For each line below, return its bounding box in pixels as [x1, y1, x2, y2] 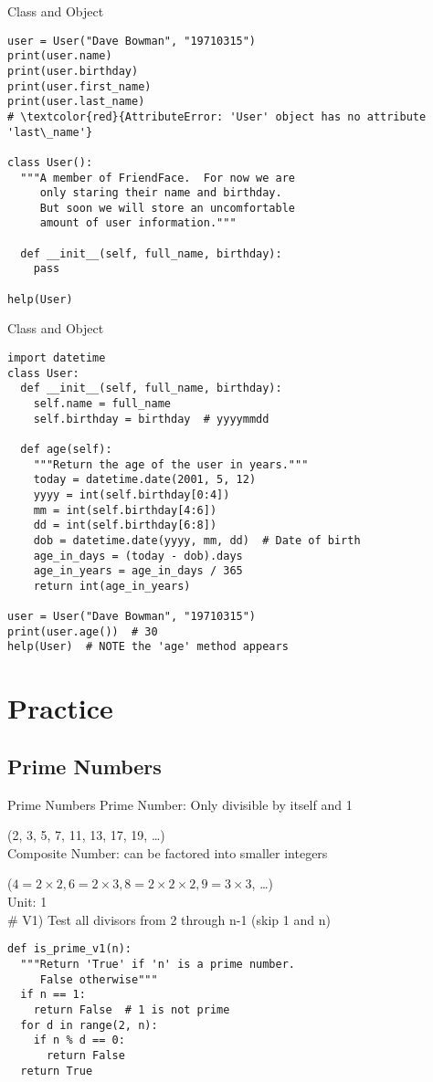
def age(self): [20, 442, 112, 456]
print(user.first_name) [7, 79, 152, 93]
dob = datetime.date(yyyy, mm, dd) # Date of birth [33, 533, 361, 547]
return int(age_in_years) [33, 579, 191, 593]
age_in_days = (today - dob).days [33, 549, 243, 562]
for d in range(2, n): [20, 1018, 158, 1032]
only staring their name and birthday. [39, 186, 282, 200]
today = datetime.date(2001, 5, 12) [33, 473, 257, 487]
